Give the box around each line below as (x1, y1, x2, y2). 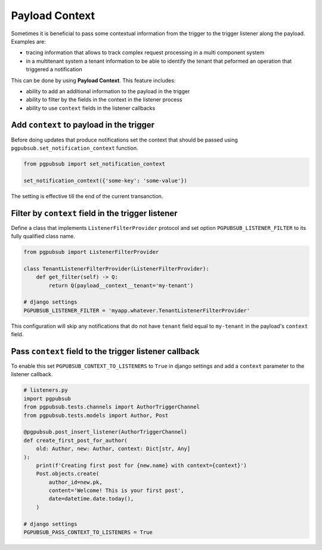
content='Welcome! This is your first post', (48, 487, 184, 494)
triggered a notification (26, 66, 83, 73)
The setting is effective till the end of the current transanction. (11, 192, 163, 199)
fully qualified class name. (11, 233, 76, 240)
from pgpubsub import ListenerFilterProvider (23, 248, 159, 255)
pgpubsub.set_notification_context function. (11, 144, 138, 152)
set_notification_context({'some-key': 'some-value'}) (23, 177, 187, 184)
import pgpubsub (23, 395, 72, 402)
